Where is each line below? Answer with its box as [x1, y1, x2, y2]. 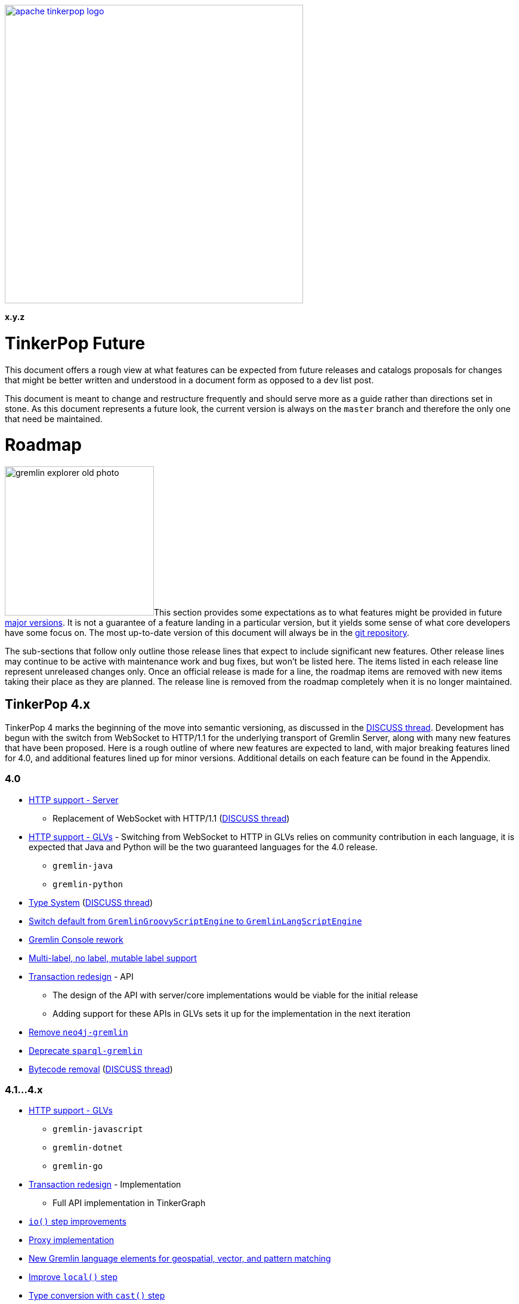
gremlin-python [52, 879, 123, 889]
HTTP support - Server [29, 794, 119, 805]
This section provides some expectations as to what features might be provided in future [154, 607, 502, 617]
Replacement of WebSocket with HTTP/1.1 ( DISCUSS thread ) [52, 813, 290, 823]
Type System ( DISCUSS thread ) [29, 897, 153, 908]
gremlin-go [52, 1161, 103, 1171]
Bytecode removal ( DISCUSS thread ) [29, 1063, 173, 1074]
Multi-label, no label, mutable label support [29, 952, 197, 963]
